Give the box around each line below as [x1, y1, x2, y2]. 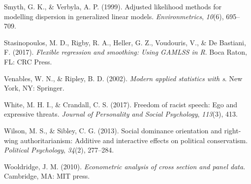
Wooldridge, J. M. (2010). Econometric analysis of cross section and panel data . [4, 161, 246, 171]
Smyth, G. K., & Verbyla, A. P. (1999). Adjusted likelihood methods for [4, 1, 221, 11]
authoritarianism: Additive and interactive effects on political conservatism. [20, 135, 248, 145]
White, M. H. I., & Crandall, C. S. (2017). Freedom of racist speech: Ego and [4, 99, 237, 109]
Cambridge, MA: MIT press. [4, 171, 90, 181]
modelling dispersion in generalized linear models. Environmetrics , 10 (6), [4, 11, 224, 21]
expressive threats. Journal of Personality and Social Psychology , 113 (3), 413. [4, 109, 238, 119]
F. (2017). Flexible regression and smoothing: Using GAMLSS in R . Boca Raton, [4, 47, 247, 57]
